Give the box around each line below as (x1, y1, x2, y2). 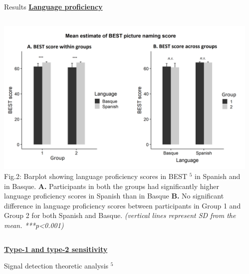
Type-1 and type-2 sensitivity (4, 243, 108, 254)
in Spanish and (195, 170, 241, 181)
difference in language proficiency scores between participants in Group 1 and (4, 200, 241, 210)
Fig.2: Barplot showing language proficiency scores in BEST (4, 170, 188, 181)
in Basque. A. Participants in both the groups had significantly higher (4, 180, 219, 191)
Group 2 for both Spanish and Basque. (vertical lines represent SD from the (4, 210, 236, 220)
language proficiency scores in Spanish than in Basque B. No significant (4, 190, 224, 201)
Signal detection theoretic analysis (4, 260, 109, 271)
